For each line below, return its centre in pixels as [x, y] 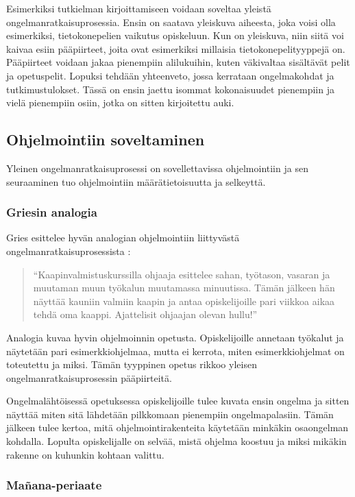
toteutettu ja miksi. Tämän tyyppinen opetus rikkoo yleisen [132, 364]
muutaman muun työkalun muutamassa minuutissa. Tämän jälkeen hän [184, 288]
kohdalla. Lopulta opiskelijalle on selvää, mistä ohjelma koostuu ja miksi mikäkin [176, 441]
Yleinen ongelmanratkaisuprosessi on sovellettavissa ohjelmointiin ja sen [157, 168]
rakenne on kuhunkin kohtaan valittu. [85, 454]
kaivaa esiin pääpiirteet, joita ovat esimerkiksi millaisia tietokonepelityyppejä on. [176, 48]
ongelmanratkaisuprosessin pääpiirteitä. [89, 377]
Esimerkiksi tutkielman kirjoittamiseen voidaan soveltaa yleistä [139, 8]
